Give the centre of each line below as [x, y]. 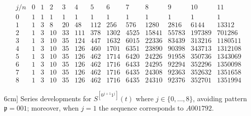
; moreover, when [53, 108]
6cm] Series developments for [48, 98]
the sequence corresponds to [141, 108]
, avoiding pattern [220, 98]
